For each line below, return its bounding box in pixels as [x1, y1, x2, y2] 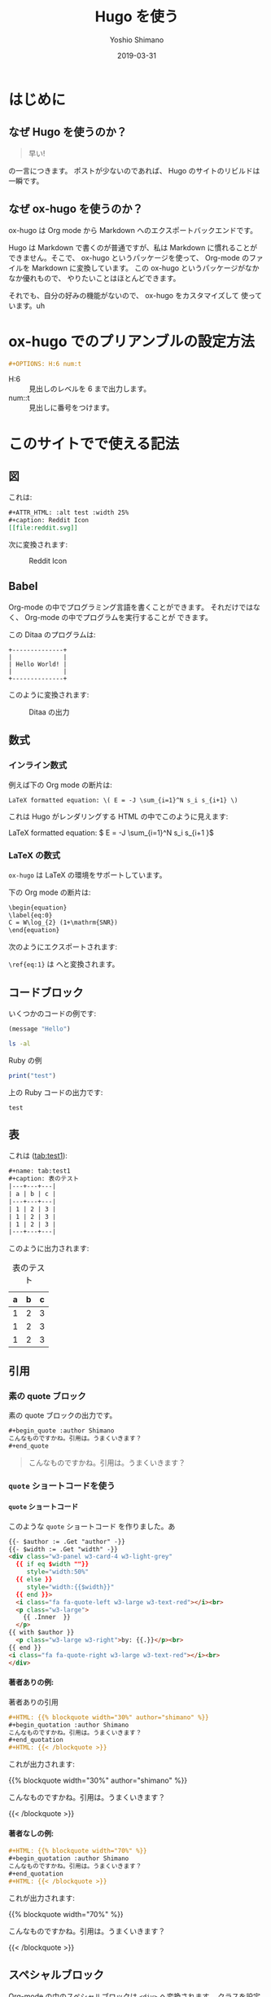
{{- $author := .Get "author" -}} [8, 1537, 126, 1546]
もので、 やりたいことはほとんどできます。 [36, 273, 181, 283]
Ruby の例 [8, 1055, 42, 1065]
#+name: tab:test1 [8, 1167, 71, 1176]
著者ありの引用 [8, 1696, 59, 1707]
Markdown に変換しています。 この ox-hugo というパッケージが [31, 262, 246, 273]
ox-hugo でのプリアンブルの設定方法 [8, 332, 255, 350]
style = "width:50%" [26, 1568, 90, 1577]
